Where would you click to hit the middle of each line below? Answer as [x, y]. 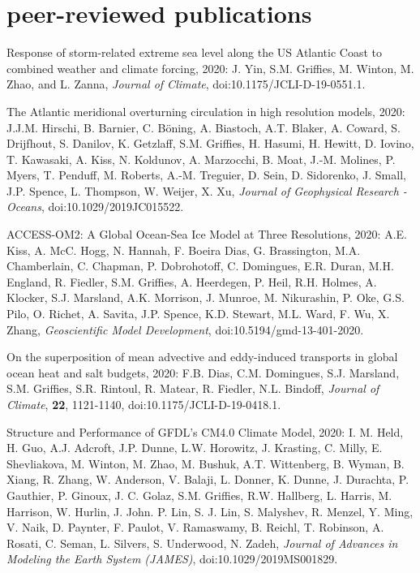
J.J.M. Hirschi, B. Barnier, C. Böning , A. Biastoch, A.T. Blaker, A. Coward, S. [204, 127]
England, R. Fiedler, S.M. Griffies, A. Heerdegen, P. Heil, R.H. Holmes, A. [192, 281]
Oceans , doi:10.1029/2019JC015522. [95, 207]
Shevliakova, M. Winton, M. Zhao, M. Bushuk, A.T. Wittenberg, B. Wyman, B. [206, 463]
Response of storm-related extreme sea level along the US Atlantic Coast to [195, 52]
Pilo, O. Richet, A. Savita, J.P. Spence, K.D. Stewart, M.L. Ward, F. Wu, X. [198, 314]
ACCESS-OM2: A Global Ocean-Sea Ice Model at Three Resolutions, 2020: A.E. [207, 234]
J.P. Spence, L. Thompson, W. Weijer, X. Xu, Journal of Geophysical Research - [207, 190]
